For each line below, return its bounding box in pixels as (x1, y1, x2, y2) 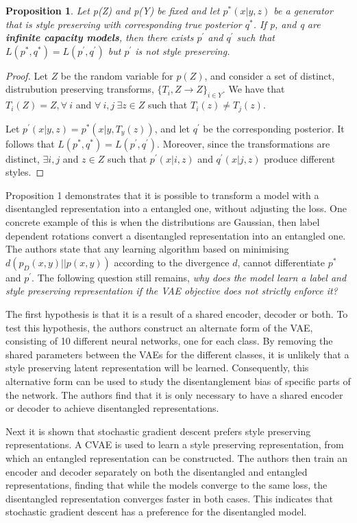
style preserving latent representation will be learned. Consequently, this (5, 360, 309, 375)
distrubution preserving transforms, (5, 82, 154, 96)
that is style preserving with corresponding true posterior (5, 16, 242, 31)
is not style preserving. (135, 43, 230, 58)
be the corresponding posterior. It (203, 121, 345, 135)
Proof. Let (5, 68, 48, 82)
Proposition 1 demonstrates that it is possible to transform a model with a (5, 187, 319, 202)
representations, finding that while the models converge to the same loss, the (5, 478, 328, 492)
